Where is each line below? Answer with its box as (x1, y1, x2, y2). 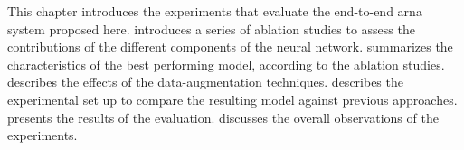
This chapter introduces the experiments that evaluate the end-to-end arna (7, 2, 422, 20)
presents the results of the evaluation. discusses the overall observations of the (7, 108, 439, 127)
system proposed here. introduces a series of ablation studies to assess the (7, 19, 415, 38)
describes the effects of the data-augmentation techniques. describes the (7, 72, 403, 91)
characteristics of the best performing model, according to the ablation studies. (7, 54, 445, 73)
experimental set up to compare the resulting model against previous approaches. (7, 89, 458, 108)
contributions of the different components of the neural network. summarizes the (7, 37, 453, 56)
